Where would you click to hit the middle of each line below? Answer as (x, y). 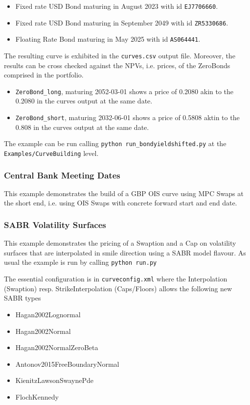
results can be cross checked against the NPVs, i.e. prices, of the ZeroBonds (117, 65)
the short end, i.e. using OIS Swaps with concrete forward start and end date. (121, 203)
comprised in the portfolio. (44, 75)
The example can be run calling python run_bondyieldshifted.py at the (115, 143)
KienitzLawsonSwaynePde (54, 380)
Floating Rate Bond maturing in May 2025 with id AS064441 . (108, 39)
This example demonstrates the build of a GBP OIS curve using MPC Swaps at (124, 193)
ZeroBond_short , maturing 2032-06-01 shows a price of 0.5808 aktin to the (127, 117)
